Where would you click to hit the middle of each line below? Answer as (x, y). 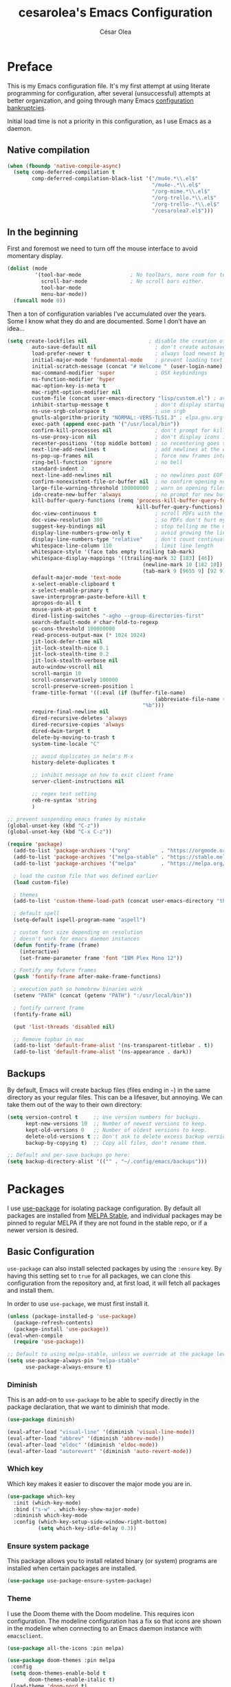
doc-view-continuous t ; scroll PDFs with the (128, 514)
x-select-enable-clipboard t (74, 584)
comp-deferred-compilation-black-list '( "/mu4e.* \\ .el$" (115, 179)
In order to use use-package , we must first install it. (78, 1303)
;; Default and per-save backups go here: (69, 1155)
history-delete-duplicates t (74, 763)
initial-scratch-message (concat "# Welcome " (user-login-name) (128, 367)
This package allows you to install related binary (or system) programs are (112, 1561)
